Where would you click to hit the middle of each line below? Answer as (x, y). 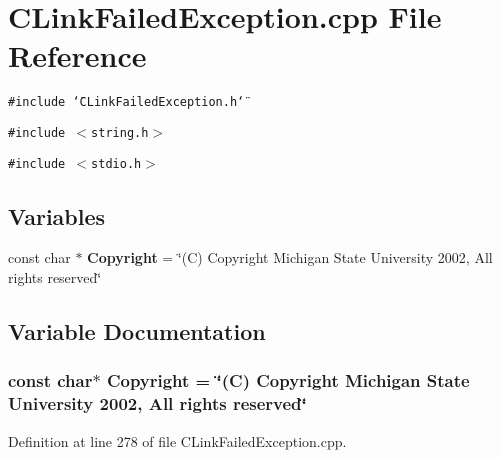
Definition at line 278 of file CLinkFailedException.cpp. (177, 440)
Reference (77, 55)
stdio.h (116, 163)
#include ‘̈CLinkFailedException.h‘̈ (126, 102)
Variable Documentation (137, 331)
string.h (120, 132)
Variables (57, 215)
